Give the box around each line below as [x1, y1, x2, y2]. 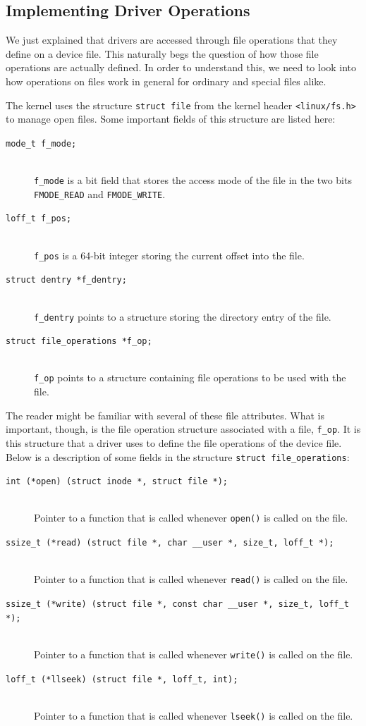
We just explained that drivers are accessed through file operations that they [6, 32, 338, 47]
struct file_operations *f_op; [6, 336, 152, 347]
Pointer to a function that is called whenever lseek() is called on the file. [34, 708, 353, 722]
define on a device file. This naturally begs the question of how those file [6, 46, 319, 61]
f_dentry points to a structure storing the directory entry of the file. [34, 309, 331, 324]
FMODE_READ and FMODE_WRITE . [34, 186, 166, 201]
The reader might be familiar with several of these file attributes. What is [6, 407, 324, 422]
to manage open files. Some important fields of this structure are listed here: [6, 111, 336, 126]
